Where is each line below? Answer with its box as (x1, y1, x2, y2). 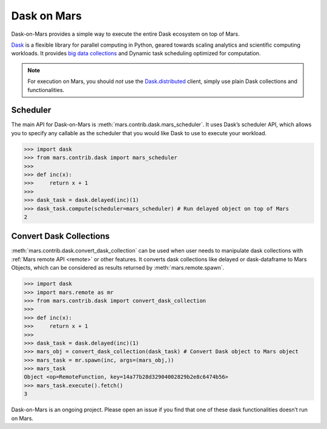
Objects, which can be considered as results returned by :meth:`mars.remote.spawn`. (11, 264, 225, 271)
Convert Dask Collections (11, 231, 110, 242)
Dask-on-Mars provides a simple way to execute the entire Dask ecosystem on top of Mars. (11, 30, 240, 38)
